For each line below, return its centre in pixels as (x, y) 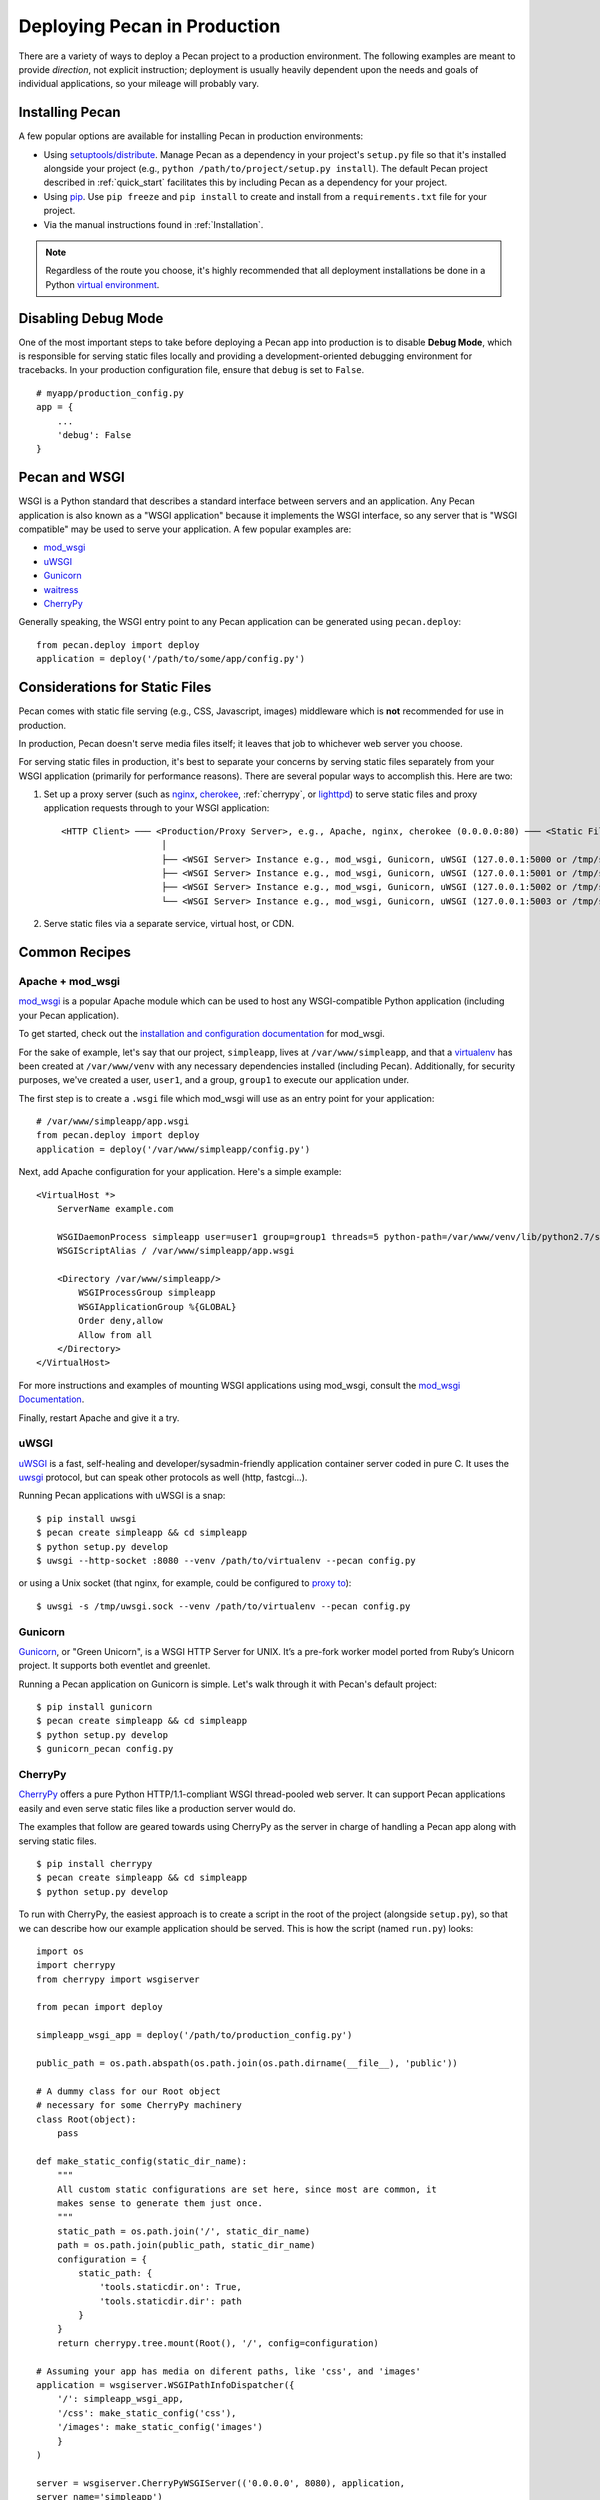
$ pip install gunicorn (94, 1707)
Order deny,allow (121, 1321)
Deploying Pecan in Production (149, 26)
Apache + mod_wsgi (69, 981)
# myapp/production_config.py (110, 393)
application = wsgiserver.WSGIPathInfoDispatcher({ (165, 2385)
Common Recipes (75, 952)
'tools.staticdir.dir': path (170, 2301)
